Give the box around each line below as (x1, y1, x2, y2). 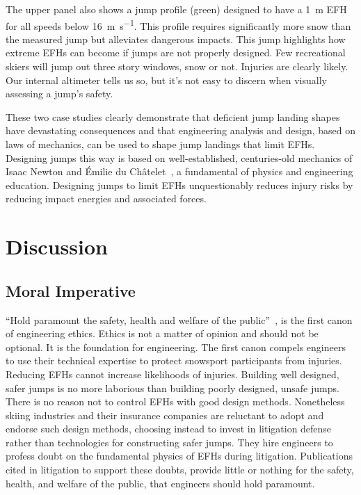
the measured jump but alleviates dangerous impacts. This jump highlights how (6, 31, 346, 46)
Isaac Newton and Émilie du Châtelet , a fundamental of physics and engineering (6, 164, 353, 179)
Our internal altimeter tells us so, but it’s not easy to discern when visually (6, 72, 327, 87)
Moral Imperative (6, 279, 136, 301)
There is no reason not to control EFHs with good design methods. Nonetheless (6, 394, 345, 409)
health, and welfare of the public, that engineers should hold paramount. (6, 476, 315, 490)
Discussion (6, 232, 108, 261)
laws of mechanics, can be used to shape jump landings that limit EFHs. (6, 137, 315, 151)
